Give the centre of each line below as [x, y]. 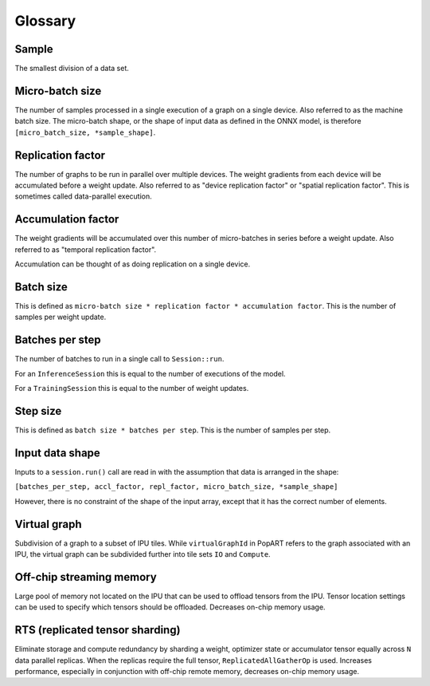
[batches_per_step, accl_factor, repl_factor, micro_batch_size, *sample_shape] [176, 487]
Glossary [45, 21]
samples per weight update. [61, 317]
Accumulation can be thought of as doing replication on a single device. [133, 264]
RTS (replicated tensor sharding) [98, 630]
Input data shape [58, 453]
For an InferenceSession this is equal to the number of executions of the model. [150, 373]
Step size [38, 411]
